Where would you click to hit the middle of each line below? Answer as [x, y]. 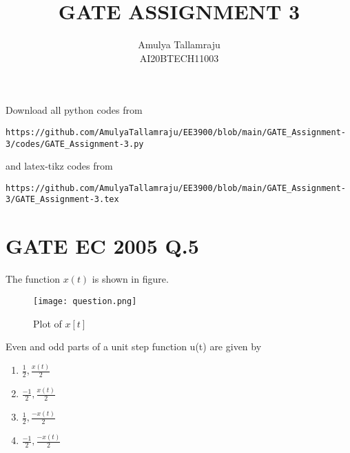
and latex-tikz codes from [59, 166]
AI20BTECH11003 [179, 58]
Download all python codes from [74, 110]
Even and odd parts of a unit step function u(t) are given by [134, 346]
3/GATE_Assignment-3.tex [62, 200]
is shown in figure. [130, 279]
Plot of [48, 323]
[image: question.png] [85, 301]
